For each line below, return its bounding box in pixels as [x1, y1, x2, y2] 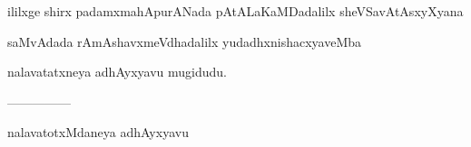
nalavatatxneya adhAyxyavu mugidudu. [7, 62, 227, 81]
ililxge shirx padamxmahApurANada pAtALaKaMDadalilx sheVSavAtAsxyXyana [7, 2, 464, 20]
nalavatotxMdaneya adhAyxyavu [7, 123, 189, 142]
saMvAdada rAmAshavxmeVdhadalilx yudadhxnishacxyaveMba [7, 32, 362, 51]
